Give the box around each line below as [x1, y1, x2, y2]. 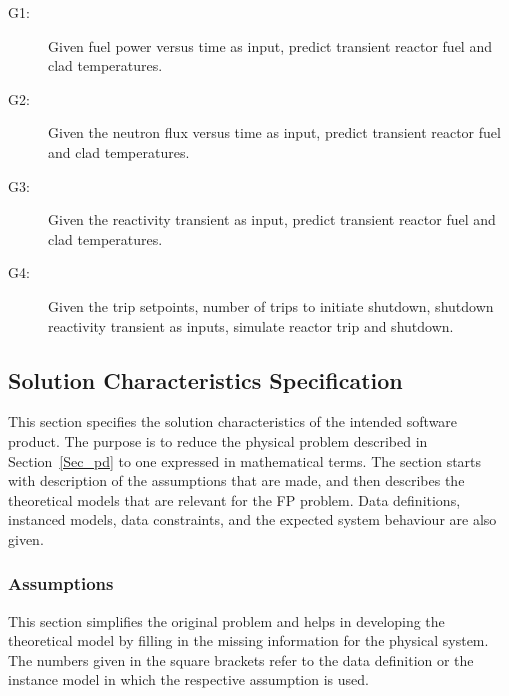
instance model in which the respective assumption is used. [8, 669, 369, 690]
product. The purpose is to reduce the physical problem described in [8, 430, 428, 451]
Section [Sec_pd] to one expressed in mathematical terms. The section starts [8, 450, 482, 471]
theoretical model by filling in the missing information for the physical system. [8, 630, 489, 651]
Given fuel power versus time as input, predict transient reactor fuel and [48, 35, 492, 56]
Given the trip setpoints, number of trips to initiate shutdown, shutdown [48, 295, 494, 316]
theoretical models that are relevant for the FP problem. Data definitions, [8, 489, 461, 510]
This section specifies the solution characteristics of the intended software [8, 411, 458, 432]
